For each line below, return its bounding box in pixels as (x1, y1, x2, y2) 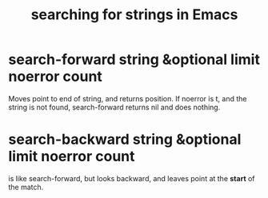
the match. (8, 182, 44, 192)
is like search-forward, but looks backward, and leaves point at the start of (8, 173, 255, 183)
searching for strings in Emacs (30, 6, 238, 24)
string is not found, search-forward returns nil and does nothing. (8, 102, 221, 112)
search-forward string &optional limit (8, 50, 260, 69)
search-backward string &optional (8, 130, 242, 148)
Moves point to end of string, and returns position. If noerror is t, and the (8, 93, 247, 103)
